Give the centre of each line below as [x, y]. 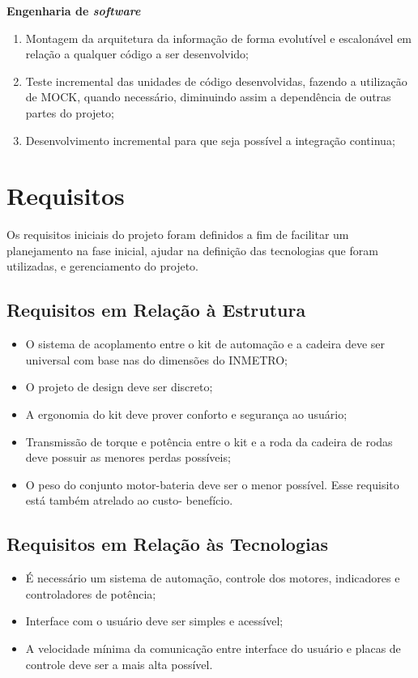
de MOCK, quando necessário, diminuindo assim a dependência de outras [208, 97]
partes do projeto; [70, 112]
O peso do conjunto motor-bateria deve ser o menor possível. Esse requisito [212, 484]
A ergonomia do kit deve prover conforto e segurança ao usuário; [186, 414]
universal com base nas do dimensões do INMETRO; [156, 359]
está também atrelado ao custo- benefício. [129, 500]
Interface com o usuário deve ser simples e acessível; [154, 621]
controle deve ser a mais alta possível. [119, 664]
